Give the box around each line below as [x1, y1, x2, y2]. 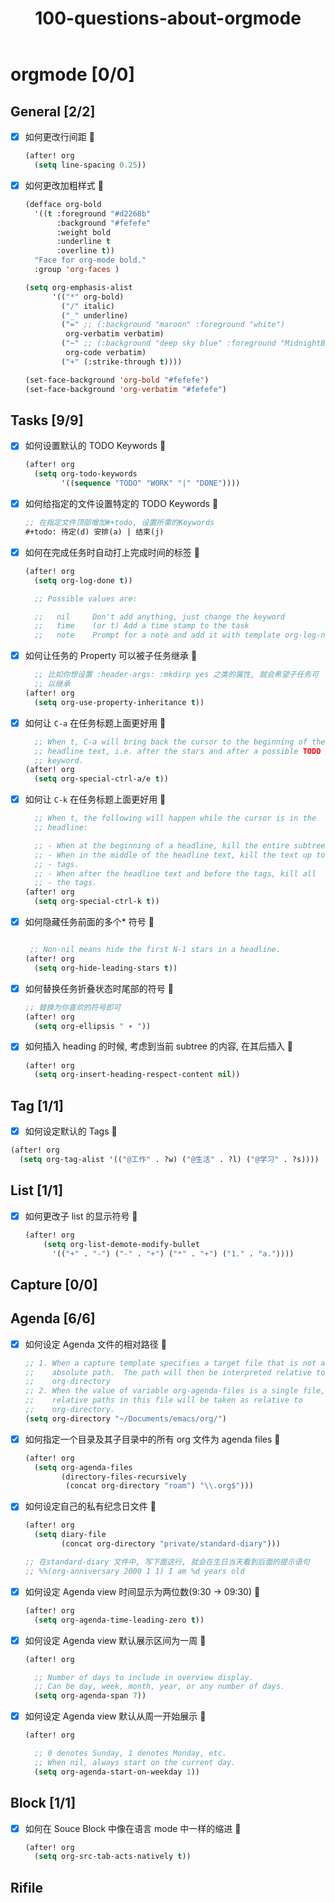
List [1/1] [10, 1182, 64, 1199]
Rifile [10, 1879, 43, 1896]
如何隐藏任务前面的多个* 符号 [24, 916, 147, 928]
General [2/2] [10, 103, 96, 120]
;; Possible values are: [34, 593, 138, 604]
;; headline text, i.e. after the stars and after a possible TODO [34, 746, 322, 756]
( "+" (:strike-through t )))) [61, 357, 183, 367]
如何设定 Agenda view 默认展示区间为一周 [24, 1634, 198, 1646]
